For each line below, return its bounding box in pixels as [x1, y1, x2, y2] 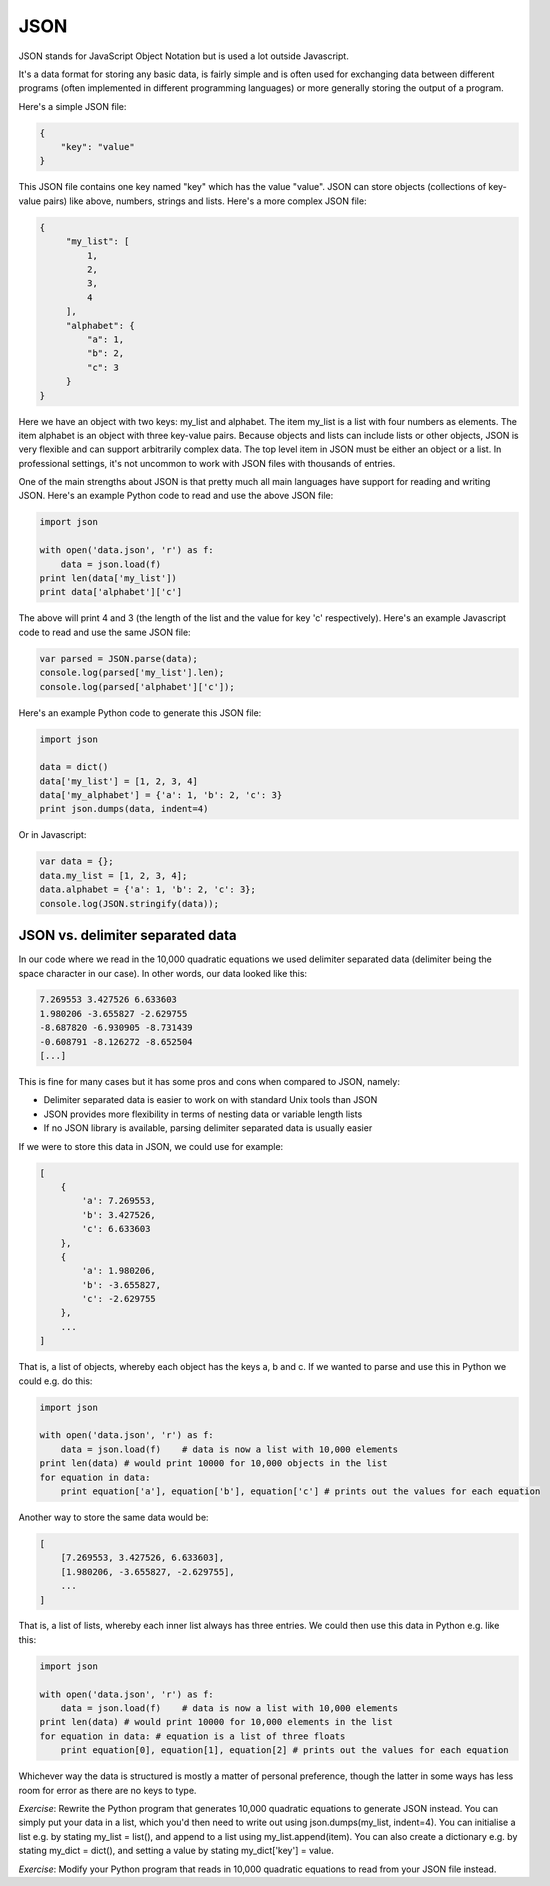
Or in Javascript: [18, 829, 87, 841]
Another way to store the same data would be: [18, 1511, 209, 1523]
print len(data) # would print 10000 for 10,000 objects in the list [39, 1458, 388, 1469]
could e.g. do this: [18, 1375, 93, 1387]
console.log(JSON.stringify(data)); [39, 898, 220, 909]
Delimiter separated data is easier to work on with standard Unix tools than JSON [43, 1094, 378, 1106]
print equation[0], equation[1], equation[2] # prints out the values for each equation [60, 1745, 509, 1756]
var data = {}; [39, 856, 114, 867]
